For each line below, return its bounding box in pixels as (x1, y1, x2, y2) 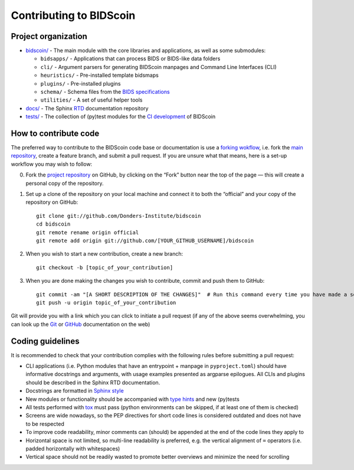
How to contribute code (11, 129, 100, 138)
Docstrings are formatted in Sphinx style (25, 387, 124, 394)
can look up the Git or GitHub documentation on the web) (11, 321, 150, 328)
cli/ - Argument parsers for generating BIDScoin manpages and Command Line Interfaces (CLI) (40, 63, 277, 70)
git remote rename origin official (36, 229, 139, 236)
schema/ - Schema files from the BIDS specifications (40, 89, 171, 96)
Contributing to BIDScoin (11, 9, 136, 22)
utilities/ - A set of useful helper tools (40, 96, 143, 103)
